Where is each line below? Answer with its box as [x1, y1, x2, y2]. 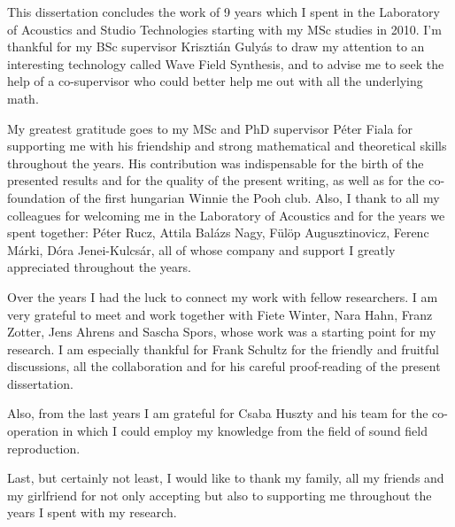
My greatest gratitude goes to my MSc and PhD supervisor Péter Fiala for [7, 119, 413, 137]
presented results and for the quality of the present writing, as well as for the [7, 171, 425, 190]
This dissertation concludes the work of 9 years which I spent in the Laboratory [7, 3, 440, 20]
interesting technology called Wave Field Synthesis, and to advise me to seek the [7, 54, 444, 73]
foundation [7, 188, 66, 206]
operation [7, 422, 59, 440]
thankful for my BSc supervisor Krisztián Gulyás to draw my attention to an [7, 37, 425, 56]
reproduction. [7, 438, 81, 457]
